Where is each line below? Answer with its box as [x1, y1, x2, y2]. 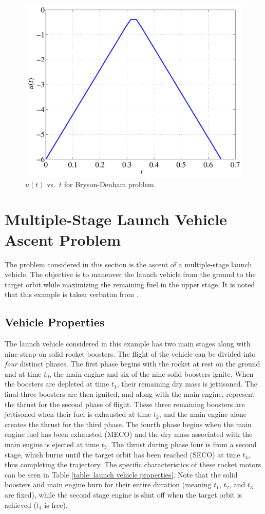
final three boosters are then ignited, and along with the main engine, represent [5, 389, 255, 399]
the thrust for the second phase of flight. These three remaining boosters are [5, 398, 245, 409]
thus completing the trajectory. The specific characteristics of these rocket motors [5, 459, 261, 470]
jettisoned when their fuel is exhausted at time [5, 409, 152, 419]
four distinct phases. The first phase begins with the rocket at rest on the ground [5, 358, 260, 369]
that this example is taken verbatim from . [5, 289, 139, 300]
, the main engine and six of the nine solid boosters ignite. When [49, 368, 254, 379]
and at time [5, 368, 42, 379]
